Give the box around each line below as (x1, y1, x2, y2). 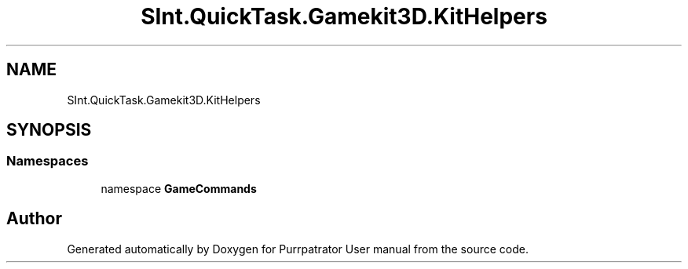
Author (6, 209, 62, 229)
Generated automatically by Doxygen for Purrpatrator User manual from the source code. (67, 242, 529, 256)
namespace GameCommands (101, 181, 257, 195)
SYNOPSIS (6, 120, 92, 140)
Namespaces (6, 153, 89, 169)
